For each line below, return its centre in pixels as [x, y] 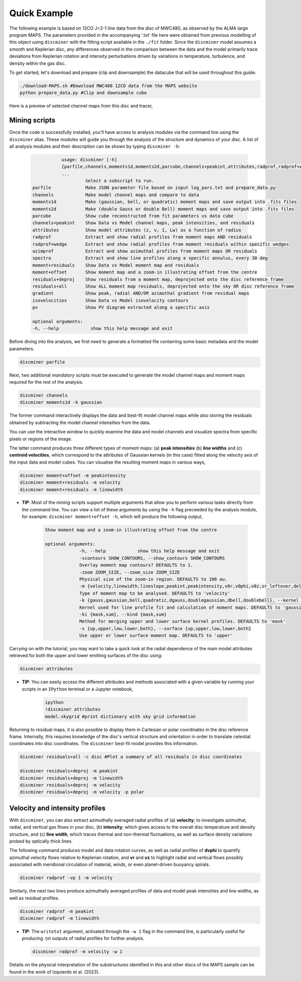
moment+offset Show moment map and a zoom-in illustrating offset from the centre [145, 272]
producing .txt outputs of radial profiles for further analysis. [83, 938]
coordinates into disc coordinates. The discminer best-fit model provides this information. [104, 744]
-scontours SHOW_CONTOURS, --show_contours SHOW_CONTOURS [152, 558]
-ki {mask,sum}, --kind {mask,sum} [123, 614]
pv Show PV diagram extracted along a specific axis [121, 307]
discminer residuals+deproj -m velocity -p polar [82, 792]
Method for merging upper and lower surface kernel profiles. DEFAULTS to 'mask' [183, 621]
